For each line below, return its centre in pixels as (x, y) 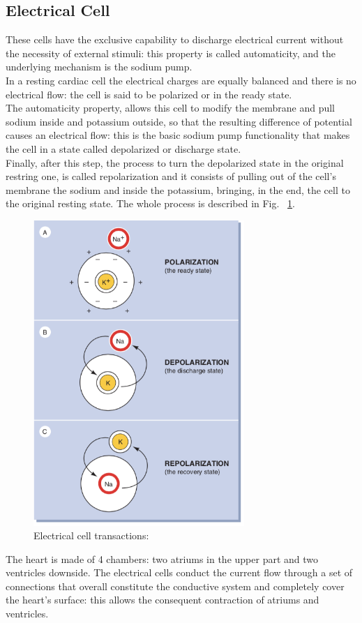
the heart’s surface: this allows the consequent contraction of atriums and (163, 600)
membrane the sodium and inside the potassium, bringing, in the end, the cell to (178, 189)
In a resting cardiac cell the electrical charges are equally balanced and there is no (181, 80)
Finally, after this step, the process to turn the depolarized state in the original (175, 162)
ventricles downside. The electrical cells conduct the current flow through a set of (179, 572)
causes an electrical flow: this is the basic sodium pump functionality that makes (178, 135)
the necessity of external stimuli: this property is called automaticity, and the (171, 53)
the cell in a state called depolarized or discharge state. (123, 148)
